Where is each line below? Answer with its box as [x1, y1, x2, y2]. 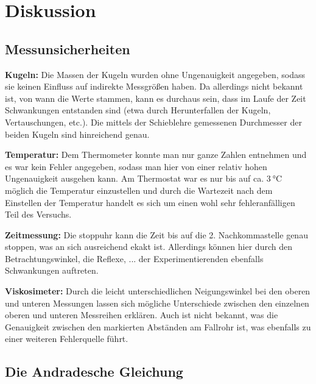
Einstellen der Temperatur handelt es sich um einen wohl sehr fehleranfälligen [5, 196, 295, 208]
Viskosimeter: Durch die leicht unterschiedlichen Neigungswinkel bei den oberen [5, 285, 311, 297]
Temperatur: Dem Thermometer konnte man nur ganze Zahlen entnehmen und [5, 148, 307, 161]
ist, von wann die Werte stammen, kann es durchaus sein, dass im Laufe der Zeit [5, 91, 306, 104]
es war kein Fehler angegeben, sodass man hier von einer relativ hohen [5, 160, 267, 172]
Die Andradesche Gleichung [5, 362, 183, 381]
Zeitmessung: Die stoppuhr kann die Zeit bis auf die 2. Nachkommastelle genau [5, 228, 308, 241]
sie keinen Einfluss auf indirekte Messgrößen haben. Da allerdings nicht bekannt [5, 80, 303, 93]
